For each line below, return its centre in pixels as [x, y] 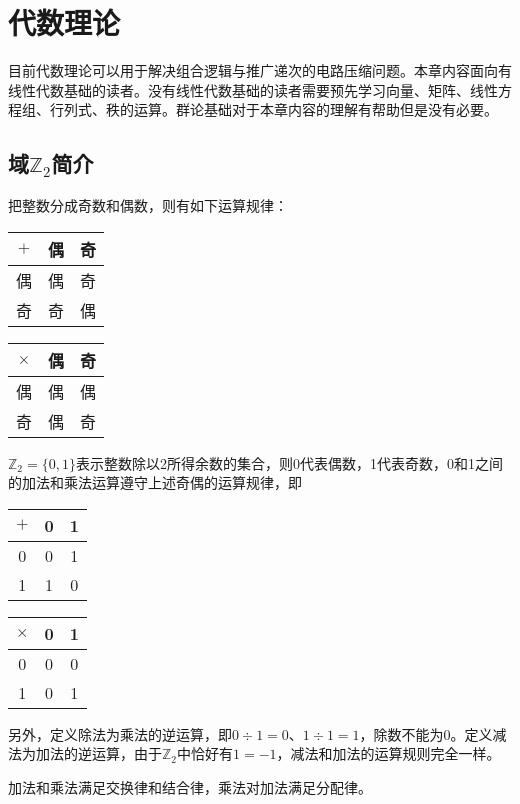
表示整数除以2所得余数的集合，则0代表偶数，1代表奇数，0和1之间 [289, 462]
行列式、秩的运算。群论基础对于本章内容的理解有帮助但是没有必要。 [273, 109]
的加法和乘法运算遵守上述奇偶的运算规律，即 [155, 482]
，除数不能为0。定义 [426, 733]
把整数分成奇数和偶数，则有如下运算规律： [148, 205]
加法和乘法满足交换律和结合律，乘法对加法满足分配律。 [190, 787]
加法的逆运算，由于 [98, 753]
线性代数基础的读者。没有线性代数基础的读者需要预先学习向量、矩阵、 [239, 89]
